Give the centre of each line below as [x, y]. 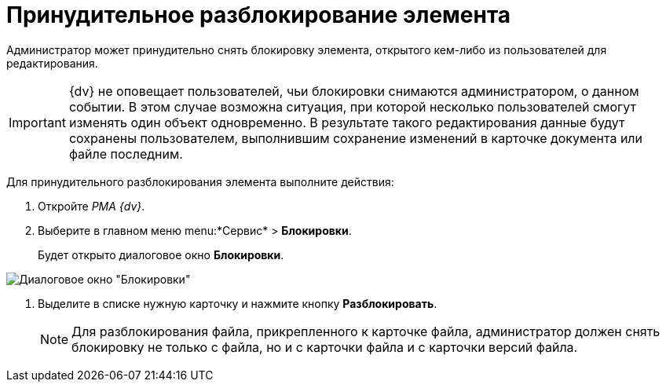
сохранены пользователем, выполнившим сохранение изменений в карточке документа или [356, 138]
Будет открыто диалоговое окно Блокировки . [161, 254]
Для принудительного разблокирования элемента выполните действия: [200, 181]
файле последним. [126, 154]
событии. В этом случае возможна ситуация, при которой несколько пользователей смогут [352, 106]
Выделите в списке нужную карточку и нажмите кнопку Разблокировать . [238, 303]
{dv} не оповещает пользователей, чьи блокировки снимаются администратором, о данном [354, 91]
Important [37, 122]
